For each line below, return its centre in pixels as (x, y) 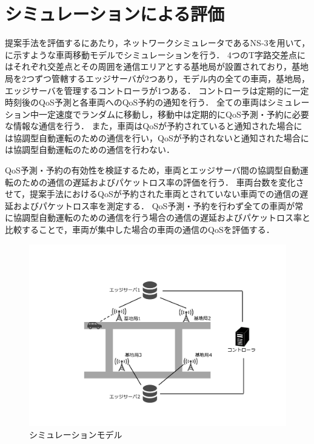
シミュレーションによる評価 (115, 14)
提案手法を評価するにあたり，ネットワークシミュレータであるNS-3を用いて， (158, 43)
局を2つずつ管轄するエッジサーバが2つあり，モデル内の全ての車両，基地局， (157, 78)
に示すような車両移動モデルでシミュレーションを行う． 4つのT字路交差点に (155, 54)
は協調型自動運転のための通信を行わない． (90, 150)
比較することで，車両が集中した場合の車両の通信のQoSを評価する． (140, 230)
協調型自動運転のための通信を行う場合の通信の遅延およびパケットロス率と (162, 217)
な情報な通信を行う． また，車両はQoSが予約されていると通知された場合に (154, 126)
